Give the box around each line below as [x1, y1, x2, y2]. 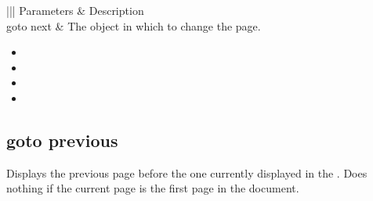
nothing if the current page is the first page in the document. [6, 180, 299, 196]
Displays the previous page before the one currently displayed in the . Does [6, 164, 368, 181]
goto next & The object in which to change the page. [6, 17, 261, 34]
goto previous [6, 127, 118, 152]
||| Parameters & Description [6, 2, 144, 18]
